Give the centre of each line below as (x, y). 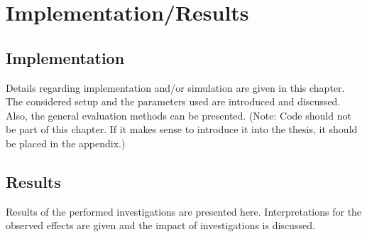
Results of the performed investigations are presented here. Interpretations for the (184, 211)
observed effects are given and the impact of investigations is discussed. (160, 225)
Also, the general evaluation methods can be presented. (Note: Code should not (179, 115)
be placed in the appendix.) (66, 143)
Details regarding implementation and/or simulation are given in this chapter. (175, 87)
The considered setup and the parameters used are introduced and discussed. (173, 101)
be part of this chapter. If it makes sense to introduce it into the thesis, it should (182, 129)
